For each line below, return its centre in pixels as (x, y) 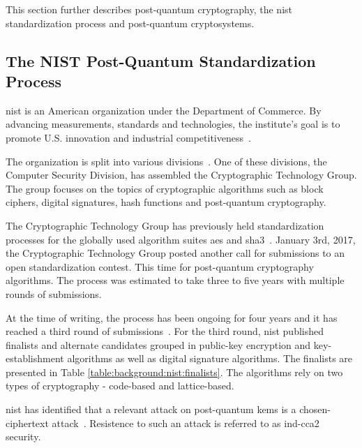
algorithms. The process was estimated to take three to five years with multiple (175, 280)
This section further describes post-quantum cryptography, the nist (149, 9)
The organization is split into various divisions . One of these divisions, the (166, 161)
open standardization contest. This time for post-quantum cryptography (160, 266)
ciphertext (27, 423)
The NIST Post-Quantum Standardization (161, 60)
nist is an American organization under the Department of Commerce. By (164, 110)
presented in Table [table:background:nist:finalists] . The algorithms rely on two (174, 372)
